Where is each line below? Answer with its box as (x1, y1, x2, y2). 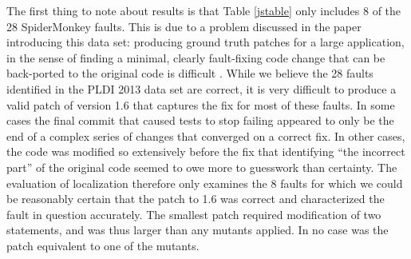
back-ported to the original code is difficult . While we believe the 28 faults (6, 65, 373, 82)
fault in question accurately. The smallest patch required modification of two (6, 205, 381, 222)
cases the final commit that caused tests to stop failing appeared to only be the (6, 112, 394, 129)
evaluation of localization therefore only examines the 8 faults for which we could (6, 174, 403, 191)
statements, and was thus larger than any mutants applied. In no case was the (6, 221, 389, 238)
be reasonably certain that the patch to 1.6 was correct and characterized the (6, 190, 385, 207)
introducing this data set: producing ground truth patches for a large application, (6, 34, 405, 50)
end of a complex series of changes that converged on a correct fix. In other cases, (6, 127, 405, 144)
